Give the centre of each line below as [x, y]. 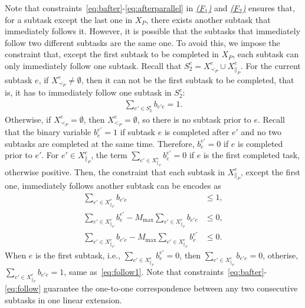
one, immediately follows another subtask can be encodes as [113, 186]
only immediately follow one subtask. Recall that [93, 65]
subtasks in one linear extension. [63, 299]
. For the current [270, 65]
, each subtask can [266, 54]
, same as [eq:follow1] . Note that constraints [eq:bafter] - [165, 271]
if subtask [138, 132]
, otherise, [281, 255]
